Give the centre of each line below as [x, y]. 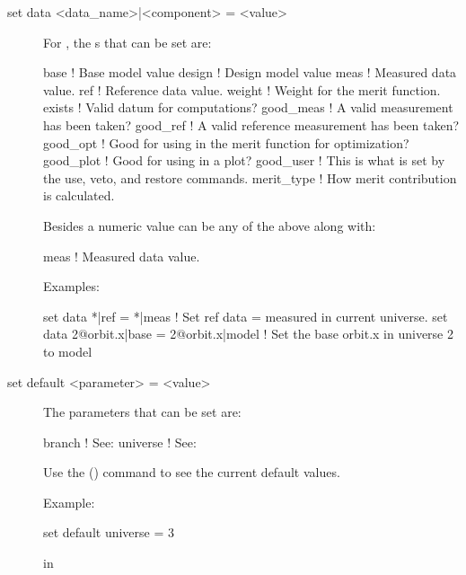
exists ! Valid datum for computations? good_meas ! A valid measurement [248, 107]
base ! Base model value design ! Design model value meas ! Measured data [250, 72]
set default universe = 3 [109, 532]
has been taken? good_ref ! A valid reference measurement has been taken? [251, 124]
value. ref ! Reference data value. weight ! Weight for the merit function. [242, 89]
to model [68, 351]
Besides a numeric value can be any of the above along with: [210, 225]
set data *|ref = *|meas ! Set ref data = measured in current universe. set [246, 316]
